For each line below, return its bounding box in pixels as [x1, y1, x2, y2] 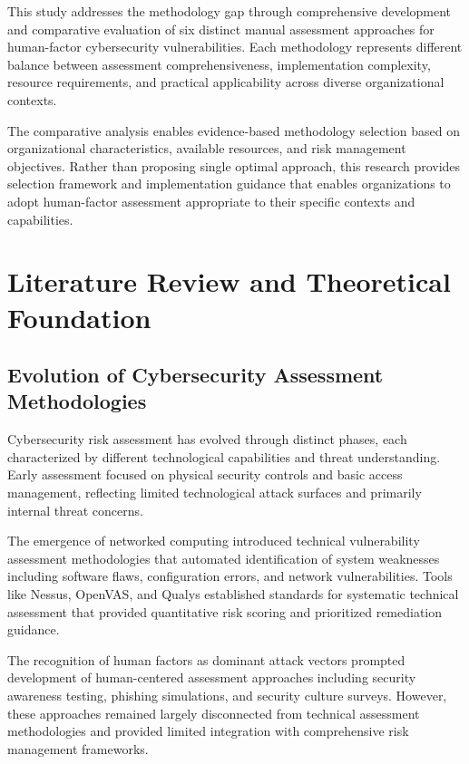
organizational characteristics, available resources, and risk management [7, 139, 406, 158]
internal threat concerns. [7, 500, 143, 519]
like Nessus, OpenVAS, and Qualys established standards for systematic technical [7, 585, 459, 604]
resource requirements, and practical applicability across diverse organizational [7, 73, 445, 92]
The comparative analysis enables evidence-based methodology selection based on [7, 121, 461, 140]
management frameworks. [7, 739, 149, 758]
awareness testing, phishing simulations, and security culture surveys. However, [7, 686, 447, 704]
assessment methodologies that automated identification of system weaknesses [7, 548, 440, 567]
